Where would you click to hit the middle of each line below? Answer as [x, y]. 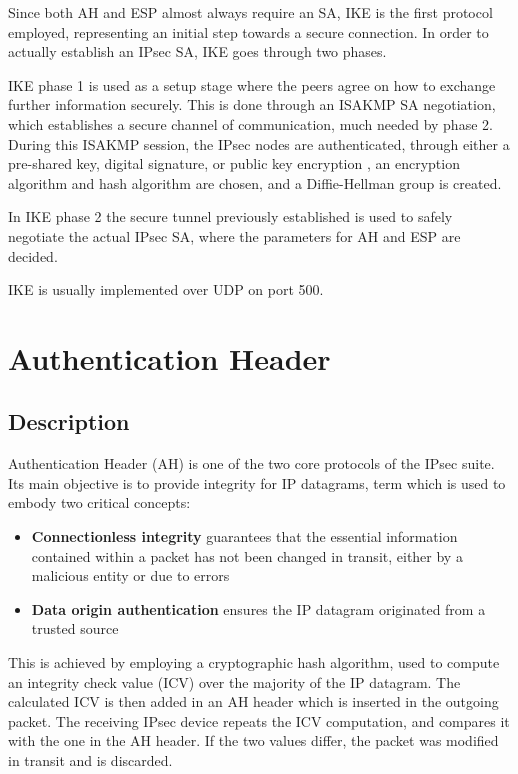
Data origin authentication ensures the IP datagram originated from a [258, 608]
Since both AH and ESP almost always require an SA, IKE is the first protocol [250, 12]
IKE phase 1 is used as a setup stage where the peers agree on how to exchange [252, 84]
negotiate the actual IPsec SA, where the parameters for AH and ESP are [234, 235]
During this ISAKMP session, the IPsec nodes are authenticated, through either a [259, 143]
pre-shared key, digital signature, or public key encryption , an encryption [234, 163]
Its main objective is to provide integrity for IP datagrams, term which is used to [257, 482]
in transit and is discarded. [90, 760]
